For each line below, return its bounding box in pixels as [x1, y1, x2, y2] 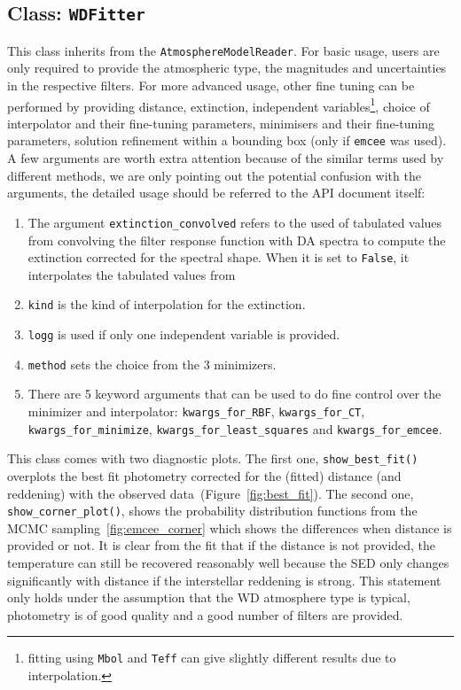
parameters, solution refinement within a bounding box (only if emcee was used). [7, 131, 447, 150]
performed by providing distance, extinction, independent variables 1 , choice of [7, 94, 430, 115]
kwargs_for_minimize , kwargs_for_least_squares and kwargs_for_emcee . [27, 419, 442, 438]
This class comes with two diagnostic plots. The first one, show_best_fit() [7, 449, 418, 468]
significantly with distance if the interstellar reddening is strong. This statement [7, 570, 441, 589]
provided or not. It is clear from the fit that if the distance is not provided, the [7, 536, 436, 554]
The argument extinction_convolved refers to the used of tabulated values [27, 213, 442, 231]
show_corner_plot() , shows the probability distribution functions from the [7, 501, 418, 520]
